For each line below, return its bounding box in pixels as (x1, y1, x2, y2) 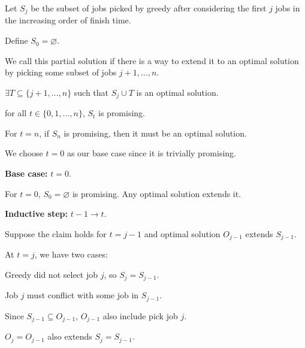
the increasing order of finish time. (5, 14, 131, 26)
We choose (5, 147, 43, 159)
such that (74, 86, 109, 98)
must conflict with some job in (27, 289, 139, 301)
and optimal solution (144, 227, 221, 240)
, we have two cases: (34, 248, 108, 261)
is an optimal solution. (136, 86, 219, 98)
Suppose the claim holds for (5, 227, 107, 240)
